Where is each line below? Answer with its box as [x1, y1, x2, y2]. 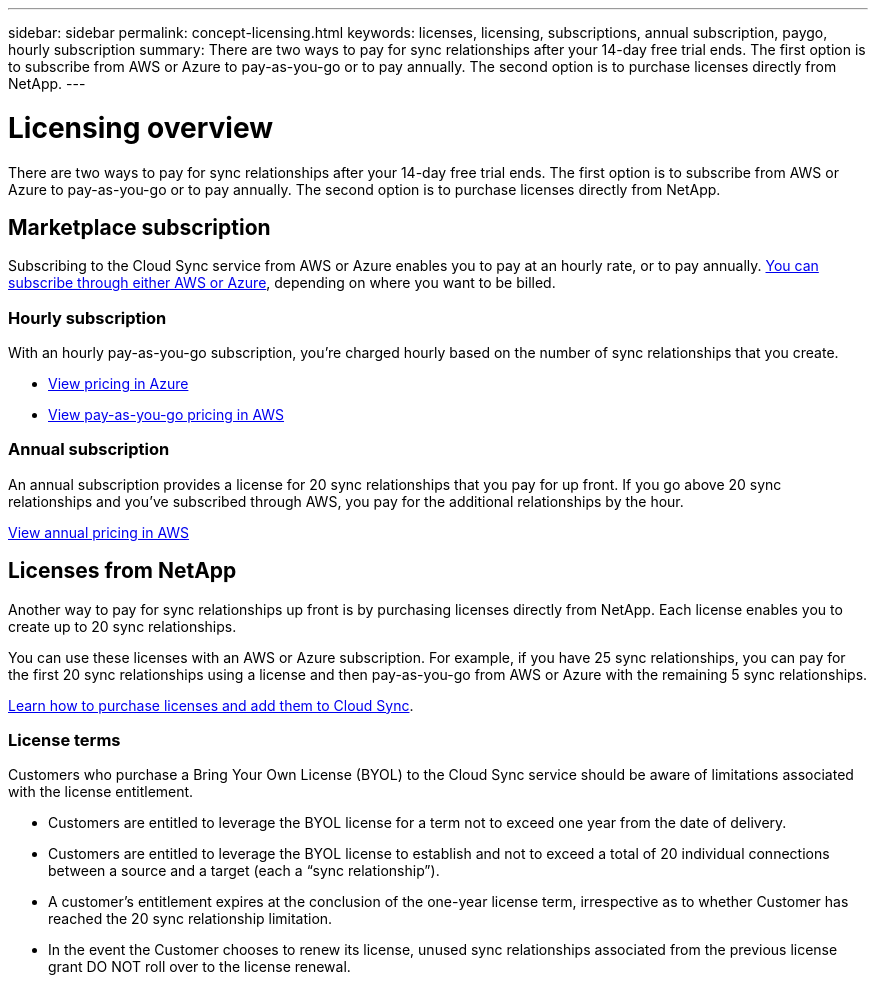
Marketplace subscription [8, 214, 271, 240]
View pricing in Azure [48, 375, 189, 393]
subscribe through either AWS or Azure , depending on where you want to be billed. [8, 274, 556, 292]
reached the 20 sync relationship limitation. [48, 910, 333, 928]
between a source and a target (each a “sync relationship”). [48, 862, 440, 880]
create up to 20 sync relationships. [8, 617, 237, 635]
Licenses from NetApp [8, 558, 237, 584]
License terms [8, 730, 121, 751]
